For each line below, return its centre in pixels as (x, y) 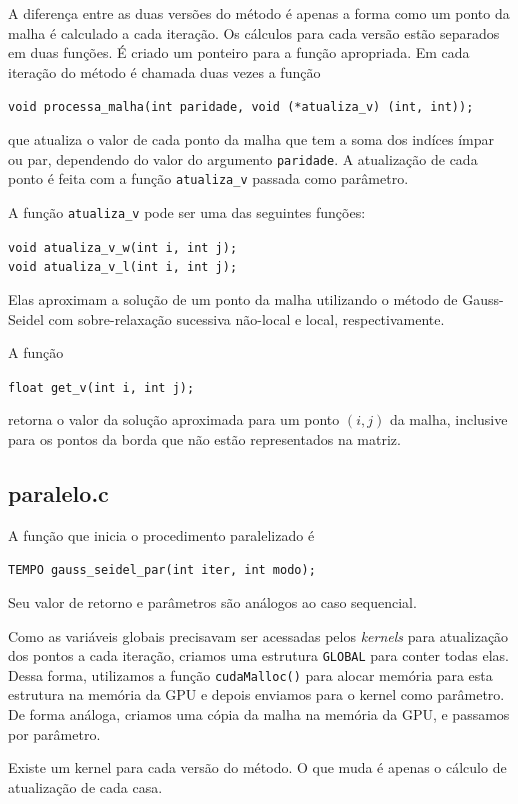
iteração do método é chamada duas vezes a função (164, 71)
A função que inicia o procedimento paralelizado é (161, 534)
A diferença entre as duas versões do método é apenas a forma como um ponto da (259, 13)
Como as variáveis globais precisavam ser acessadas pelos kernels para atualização (258, 635)
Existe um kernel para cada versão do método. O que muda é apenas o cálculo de (257, 767)
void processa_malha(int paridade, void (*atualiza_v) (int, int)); (241, 107)
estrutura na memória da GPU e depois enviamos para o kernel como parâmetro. (256, 694)
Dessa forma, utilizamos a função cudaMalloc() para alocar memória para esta (250, 674)
